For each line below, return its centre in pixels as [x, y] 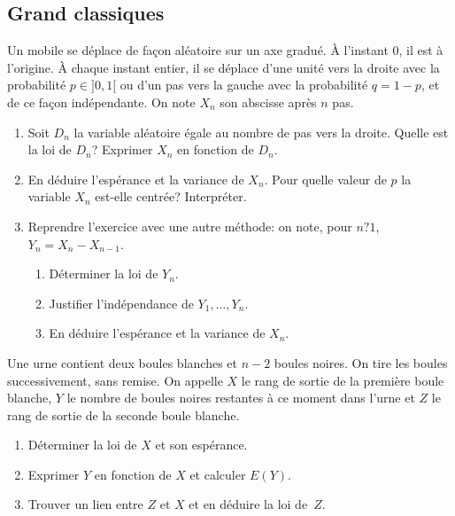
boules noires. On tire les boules [361, 362]
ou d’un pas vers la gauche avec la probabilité [244, 85]
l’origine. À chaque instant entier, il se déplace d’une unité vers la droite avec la [224, 67]
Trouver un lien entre [85, 504]
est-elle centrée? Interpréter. [171, 196]
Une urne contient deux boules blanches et [122, 362]
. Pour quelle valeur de [325, 179]
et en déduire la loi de [248, 504]
